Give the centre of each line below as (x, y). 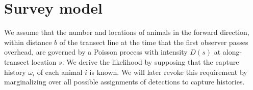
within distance (28, 42)
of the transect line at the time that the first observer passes (154, 42)
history (15, 72)
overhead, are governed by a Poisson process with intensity (96, 52)
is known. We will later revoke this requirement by (168, 72)
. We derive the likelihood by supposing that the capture (150, 61)
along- (232, 52)
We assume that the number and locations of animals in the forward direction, (127, 32)
